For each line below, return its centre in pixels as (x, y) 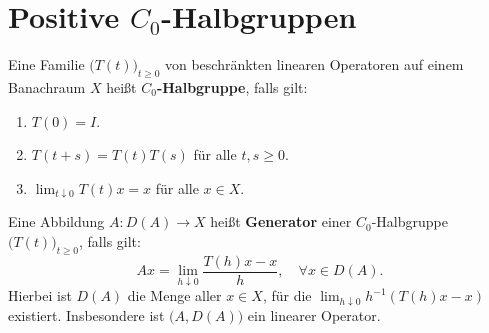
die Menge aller (174, 295)
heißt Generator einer (281, 221)
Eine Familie (46, 64)
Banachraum (47, 86)
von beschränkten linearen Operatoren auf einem (314, 64)
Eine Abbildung (56, 221)
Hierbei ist (40, 295)
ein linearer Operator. (314, 314)
